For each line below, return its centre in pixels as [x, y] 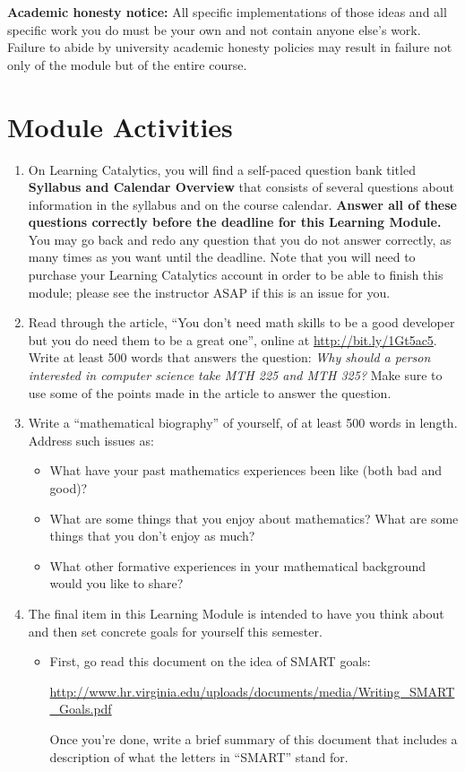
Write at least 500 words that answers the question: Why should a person [229, 357]
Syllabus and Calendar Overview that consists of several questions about [241, 187]
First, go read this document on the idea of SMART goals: [210, 661]
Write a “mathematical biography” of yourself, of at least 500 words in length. [243, 423]
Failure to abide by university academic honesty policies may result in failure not [230, 47]
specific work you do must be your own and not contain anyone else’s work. [214, 29]
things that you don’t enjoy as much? [152, 536]
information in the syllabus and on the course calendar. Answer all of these [242, 204]
